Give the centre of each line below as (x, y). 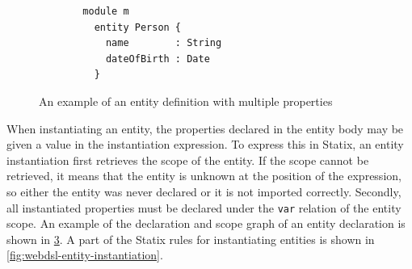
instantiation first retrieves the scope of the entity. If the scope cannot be (188, 160)
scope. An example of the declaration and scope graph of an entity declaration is (206, 223)
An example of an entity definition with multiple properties (186, 101)
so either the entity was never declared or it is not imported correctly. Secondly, (204, 191)
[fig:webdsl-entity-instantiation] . (85, 255)
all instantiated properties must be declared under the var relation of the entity (204, 207)
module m (106, 11)
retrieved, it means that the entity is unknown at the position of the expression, (204, 176)
